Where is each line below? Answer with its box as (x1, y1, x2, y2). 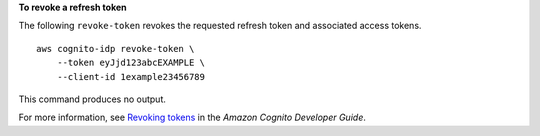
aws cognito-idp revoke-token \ (36, 43, 195, 54)
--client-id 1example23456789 (56, 71, 205, 82)
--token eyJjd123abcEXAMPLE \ (56, 57, 205, 69)
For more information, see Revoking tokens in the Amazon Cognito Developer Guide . (18, 111, 367, 124)
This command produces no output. (18, 93, 167, 105)
